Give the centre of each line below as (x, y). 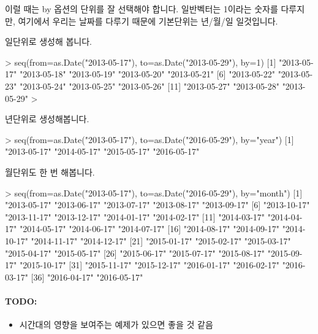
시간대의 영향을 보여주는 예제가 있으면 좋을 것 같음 (116, 324)
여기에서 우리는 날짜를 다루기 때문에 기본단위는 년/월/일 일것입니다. (148, 21)
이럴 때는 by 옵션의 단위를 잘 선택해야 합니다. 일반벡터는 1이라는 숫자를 (142, 9)
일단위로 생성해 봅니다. (49, 41)
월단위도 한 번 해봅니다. (50, 172)
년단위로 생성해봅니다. (47, 119)
